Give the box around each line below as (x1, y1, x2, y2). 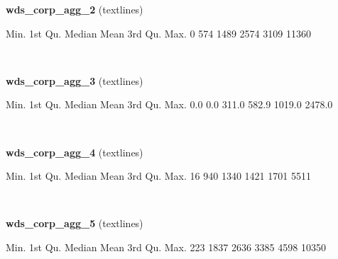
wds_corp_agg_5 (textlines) (6, 216, 143, 231)
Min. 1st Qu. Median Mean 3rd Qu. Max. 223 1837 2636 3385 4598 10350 (6, 239, 326, 254)
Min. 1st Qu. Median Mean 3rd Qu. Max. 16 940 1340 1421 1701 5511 (6, 168, 311, 183)
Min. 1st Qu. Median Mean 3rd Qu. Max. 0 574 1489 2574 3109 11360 (6, 25, 311, 40)
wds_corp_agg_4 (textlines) (6, 144, 143, 159)
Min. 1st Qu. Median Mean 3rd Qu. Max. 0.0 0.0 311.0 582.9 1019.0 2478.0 (6, 97, 333, 112)
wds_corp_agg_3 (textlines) (6, 73, 143, 88)
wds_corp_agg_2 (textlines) (6, 2, 143, 16)
